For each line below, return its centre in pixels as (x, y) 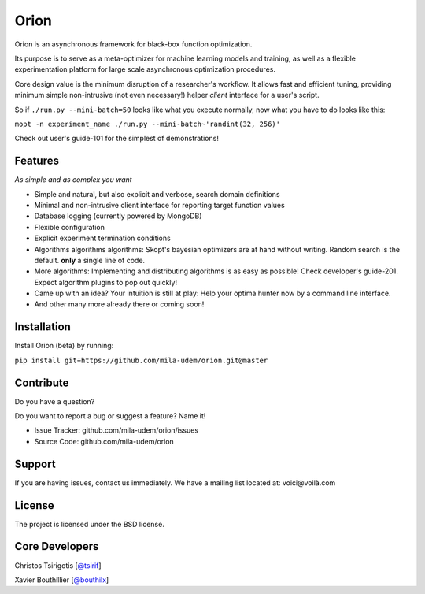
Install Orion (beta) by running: (64, 346)
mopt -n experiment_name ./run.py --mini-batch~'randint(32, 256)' (148, 124)
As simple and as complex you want (74, 180)
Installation (42, 327)
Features (37, 161)
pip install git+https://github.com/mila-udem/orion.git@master (141, 360)
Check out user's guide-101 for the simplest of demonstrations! (117, 139)
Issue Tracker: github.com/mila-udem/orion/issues (116, 430)
